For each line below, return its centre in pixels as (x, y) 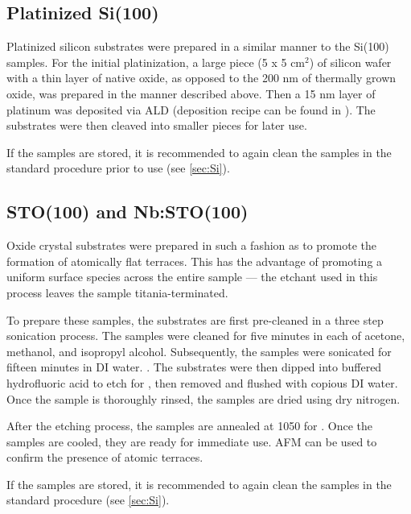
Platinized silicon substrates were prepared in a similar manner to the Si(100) (198, 46)
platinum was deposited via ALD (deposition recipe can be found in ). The (191, 109)
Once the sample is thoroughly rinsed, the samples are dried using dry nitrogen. (203, 398)
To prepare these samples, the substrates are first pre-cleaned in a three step (195, 319)
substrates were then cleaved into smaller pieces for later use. (157, 125)
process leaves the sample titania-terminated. (117, 292)
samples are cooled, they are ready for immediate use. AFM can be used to (192, 441)
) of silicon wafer (350, 62)
